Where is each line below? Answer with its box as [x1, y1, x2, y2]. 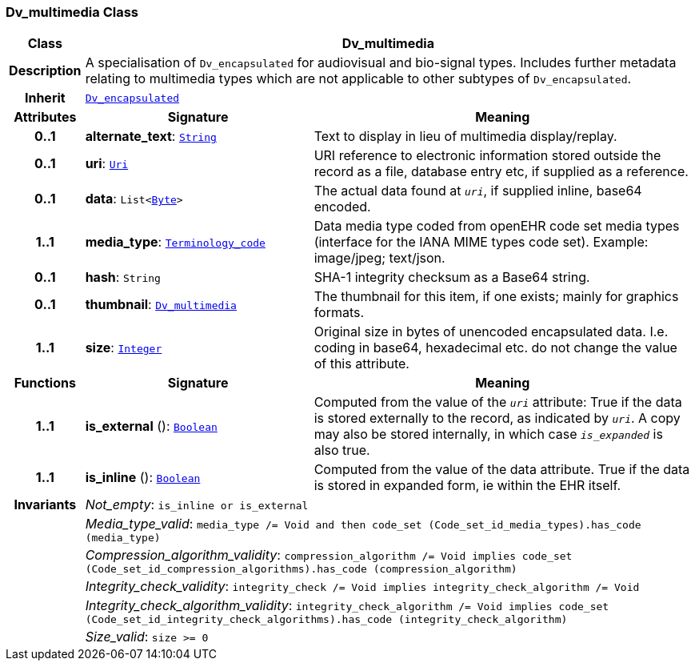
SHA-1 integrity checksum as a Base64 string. [314, 269, 590, 286]
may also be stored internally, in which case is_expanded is [314, 426, 663, 443]
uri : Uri [85, 155, 129, 172]
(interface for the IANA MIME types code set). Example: [314, 234, 649, 251]
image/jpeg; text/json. [314, 250, 445, 267]
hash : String [85, 269, 161, 286]
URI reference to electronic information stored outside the [314, 147, 661, 164]
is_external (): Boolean [85, 418, 218, 435]
